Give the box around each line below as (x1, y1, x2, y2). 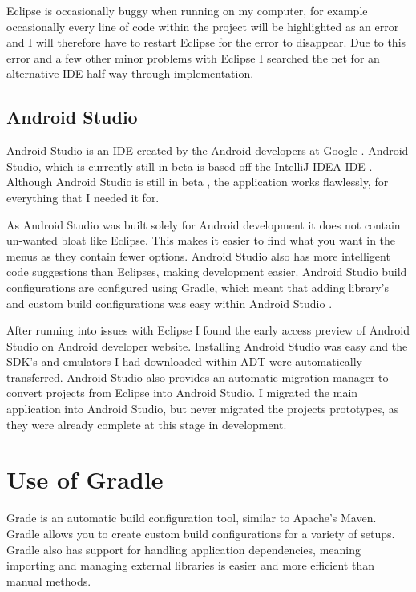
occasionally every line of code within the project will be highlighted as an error (6, 18, 399, 34)
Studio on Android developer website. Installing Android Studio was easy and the (6, 337, 408, 354)
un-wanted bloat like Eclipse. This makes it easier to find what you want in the (6, 232, 396, 249)
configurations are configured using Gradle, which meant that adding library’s (6, 278, 390, 295)
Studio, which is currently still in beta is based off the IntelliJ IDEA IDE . (6, 157, 373, 174)
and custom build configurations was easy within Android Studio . (6, 294, 333, 311)
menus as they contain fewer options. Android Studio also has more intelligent (6, 247, 390, 264)
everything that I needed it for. (6, 189, 160, 205)
